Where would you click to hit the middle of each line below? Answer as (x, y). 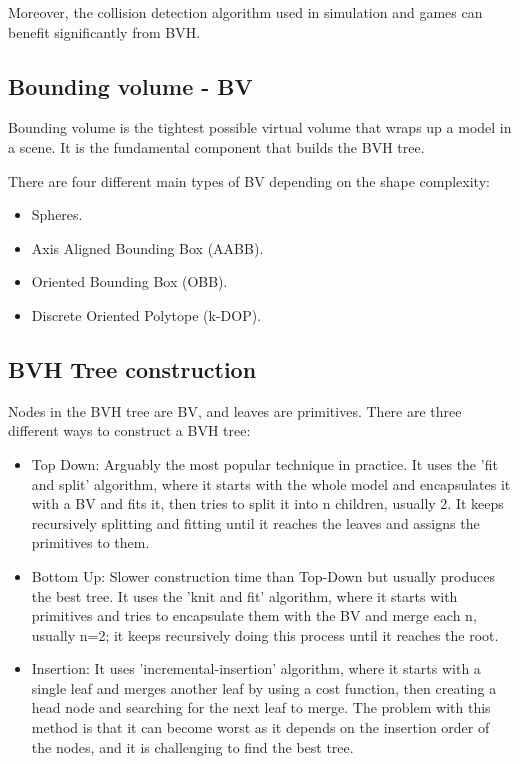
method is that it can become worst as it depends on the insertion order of (260, 727)
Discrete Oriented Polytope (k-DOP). (146, 314)
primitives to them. (90, 542)
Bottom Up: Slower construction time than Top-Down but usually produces (263, 575)
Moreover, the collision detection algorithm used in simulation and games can (245, 12)
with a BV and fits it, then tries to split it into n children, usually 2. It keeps (267, 503)
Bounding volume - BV (130, 85)
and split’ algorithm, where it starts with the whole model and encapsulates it (271, 483)
